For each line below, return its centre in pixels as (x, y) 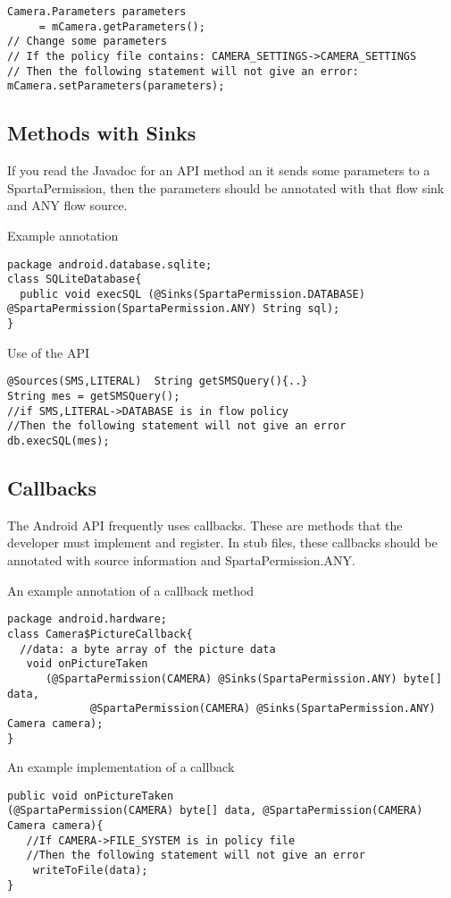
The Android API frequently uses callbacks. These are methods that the (205, 525)
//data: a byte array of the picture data (148, 649)
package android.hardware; (87, 619)
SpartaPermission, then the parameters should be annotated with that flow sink (226, 187)
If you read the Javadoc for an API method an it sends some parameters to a (219, 170)
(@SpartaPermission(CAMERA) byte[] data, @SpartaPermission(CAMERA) (215, 811)
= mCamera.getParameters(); (122, 26)
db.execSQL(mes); (58, 441)
